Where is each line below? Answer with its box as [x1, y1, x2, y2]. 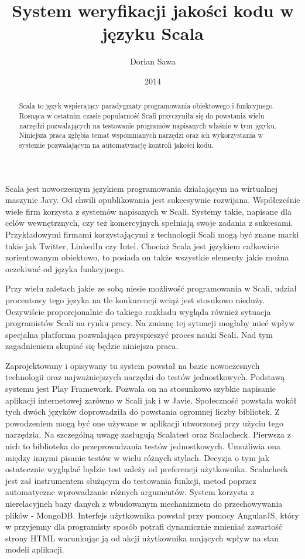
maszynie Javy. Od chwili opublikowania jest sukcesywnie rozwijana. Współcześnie [5, 194, 300, 206]
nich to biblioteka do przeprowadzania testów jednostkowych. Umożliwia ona [5, 440, 281, 452]
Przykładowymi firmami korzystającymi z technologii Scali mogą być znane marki [5, 228, 299, 240]
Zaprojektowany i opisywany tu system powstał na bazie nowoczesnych [5, 359, 260, 371]
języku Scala [102, 21, 204, 45]
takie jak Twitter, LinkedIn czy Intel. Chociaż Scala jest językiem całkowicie [5, 239, 279, 252]
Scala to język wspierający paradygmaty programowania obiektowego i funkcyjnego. [19, 101, 275, 111]
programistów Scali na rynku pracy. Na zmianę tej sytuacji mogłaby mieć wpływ [5, 317, 295, 329]
